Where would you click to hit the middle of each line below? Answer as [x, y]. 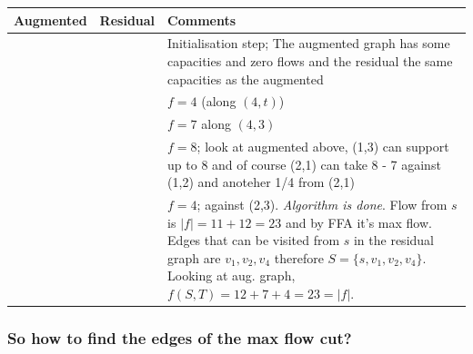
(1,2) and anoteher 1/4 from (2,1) [261, 182]
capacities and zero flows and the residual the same [310, 60]
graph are [194, 257]
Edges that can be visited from [254, 240]
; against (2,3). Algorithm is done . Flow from [322, 205]
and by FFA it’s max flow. [358, 222]
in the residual [393, 240]
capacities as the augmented [246, 79]
